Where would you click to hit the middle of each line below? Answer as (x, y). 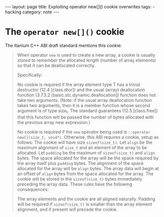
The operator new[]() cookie (65, 32)
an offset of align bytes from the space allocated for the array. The (85, 174)
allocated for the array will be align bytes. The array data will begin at (88, 168)
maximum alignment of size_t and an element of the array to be (82, 147)
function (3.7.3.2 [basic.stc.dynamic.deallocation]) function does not (86, 95)
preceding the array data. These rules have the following (75, 184)
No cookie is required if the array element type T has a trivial (79, 84)
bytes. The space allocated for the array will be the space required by (88, 158)
